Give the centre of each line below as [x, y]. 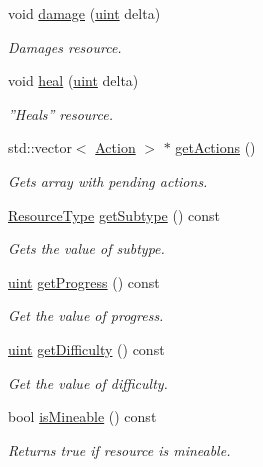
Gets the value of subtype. [86, 248]
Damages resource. [65, 46]
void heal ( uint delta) [73, 80]
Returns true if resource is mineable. [119, 449]
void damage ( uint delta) [84, 13]
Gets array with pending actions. [108, 180]
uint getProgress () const [84, 281]
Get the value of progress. [86, 315]
